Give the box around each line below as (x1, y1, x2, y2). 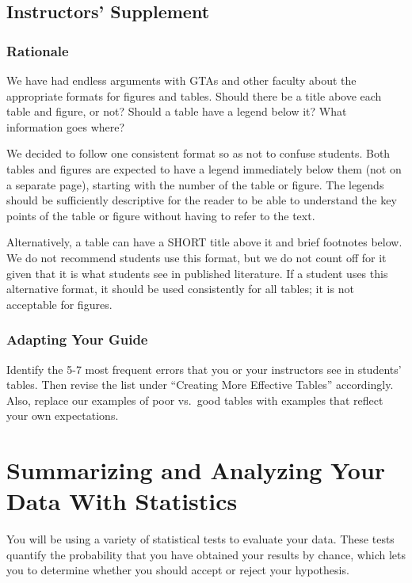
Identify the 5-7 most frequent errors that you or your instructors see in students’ (6, 360, 402, 377)
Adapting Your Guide (6, 330, 148, 349)
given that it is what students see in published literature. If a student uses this (6, 265, 388, 281)
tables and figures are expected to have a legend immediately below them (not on (6, 160, 402, 177)
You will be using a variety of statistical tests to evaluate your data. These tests (6, 531, 395, 547)
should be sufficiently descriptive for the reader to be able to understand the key (6, 192, 397, 208)
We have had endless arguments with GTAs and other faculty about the (6, 72, 357, 88)
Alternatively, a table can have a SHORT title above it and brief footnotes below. (6, 234, 402, 250)
